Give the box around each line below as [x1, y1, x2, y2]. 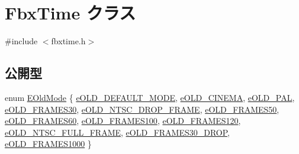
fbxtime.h [51, 35, 86, 47]
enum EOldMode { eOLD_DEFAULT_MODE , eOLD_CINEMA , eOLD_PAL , [5, 91, 295, 103]
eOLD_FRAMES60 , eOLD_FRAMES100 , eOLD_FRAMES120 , [5, 114, 241, 127]
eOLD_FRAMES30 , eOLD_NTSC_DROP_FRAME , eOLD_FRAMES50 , [5, 103, 279, 115]
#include [5, 35, 38, 47]
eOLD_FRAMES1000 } [5, 137, 92, 150]
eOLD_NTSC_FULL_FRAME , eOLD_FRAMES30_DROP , [5, 126, 230, 138]
